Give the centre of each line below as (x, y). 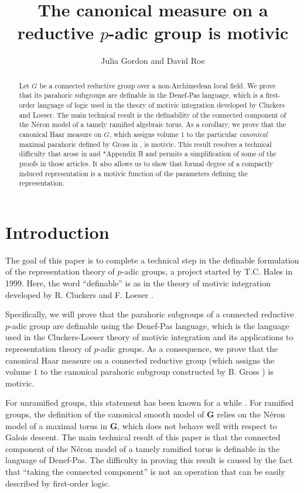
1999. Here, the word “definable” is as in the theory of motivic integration (138, 283)
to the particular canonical (227, 134)
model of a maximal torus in (56, 425)
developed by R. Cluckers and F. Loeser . (79, 294)
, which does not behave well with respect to (197, 425)
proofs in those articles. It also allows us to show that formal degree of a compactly (146, 163)
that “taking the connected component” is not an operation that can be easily (145, 471)
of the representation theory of (60, 271)
